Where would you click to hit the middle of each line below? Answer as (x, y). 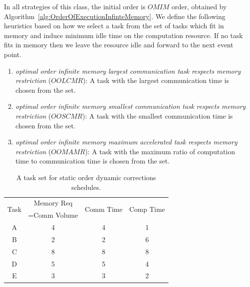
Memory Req (53, 203)
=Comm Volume (53, 215)
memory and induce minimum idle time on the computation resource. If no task (124, 35)
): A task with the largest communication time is (156, 80)
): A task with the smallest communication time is (157, 115)
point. (13, 54)
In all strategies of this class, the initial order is (75, 6)
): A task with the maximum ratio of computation (160, 151)
